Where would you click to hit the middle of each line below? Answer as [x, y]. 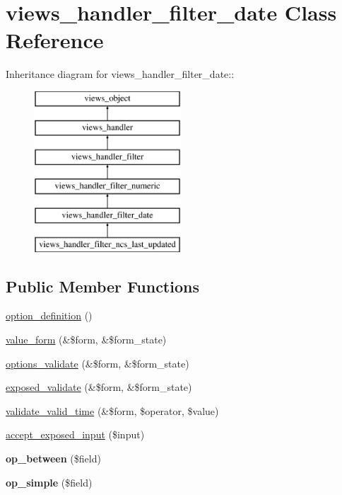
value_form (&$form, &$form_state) [86, 340]
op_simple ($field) [49, 482]
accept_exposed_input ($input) [75, 434]
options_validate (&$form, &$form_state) [98, 363]
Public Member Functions [102, 286]
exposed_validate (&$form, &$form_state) [99, 387]
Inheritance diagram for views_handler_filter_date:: [120, 74]
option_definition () [49, 315]
